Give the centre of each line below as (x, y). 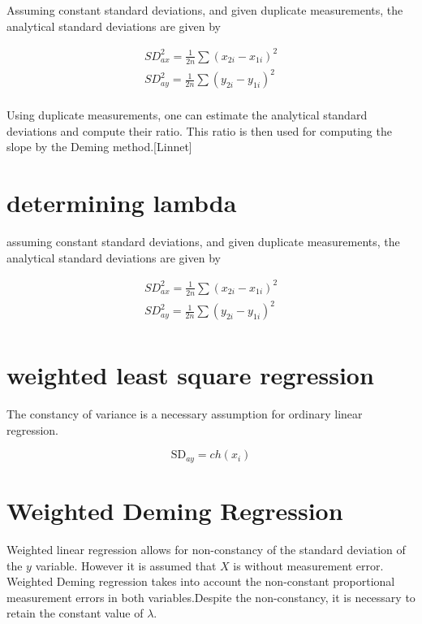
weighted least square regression (190, 375)
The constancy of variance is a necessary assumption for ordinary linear (185, 414)
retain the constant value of (75, 613)
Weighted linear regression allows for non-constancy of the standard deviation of (206, 550)
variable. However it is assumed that (126, 565)
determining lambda (122, 203)
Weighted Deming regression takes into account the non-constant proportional (201, 581)
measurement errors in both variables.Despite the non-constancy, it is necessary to (211, 597)
